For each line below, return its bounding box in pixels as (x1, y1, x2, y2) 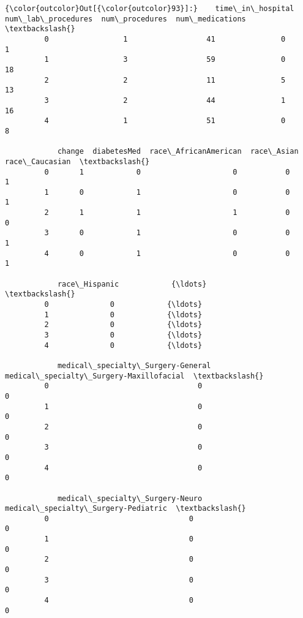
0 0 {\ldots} (44, 300, 203, 309)
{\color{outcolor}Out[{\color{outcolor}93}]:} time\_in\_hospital (5, 4, 294, 13)
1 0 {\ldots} (44, 310, 203, 319)
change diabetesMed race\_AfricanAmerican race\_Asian (57, 147, 299, 156)
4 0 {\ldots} (44, 341, 203, 350)
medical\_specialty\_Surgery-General (57, 361, 211, 370)
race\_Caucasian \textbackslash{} (5, 157, 150, 166)
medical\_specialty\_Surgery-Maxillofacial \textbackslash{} (5, 371, 264, 380)
